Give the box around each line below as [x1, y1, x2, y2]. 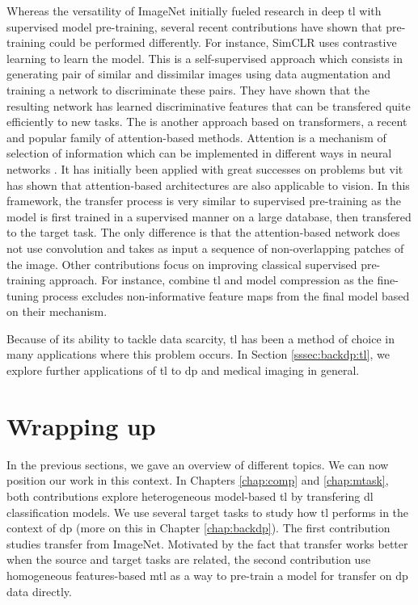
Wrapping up [6, 409, 156, 442]
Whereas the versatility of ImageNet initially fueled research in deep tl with [6, 2, 382, 19]
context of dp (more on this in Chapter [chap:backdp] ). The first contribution [6, 519, 391, 536]
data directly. [6, 582, 72, 599]
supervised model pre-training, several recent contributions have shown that [6, 18, 382, 35]
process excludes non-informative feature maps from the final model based [42, 287, 410, 304]
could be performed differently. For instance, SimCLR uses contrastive [49, 34, 397, 51]
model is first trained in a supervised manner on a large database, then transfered [6, 208, 412, 225]
